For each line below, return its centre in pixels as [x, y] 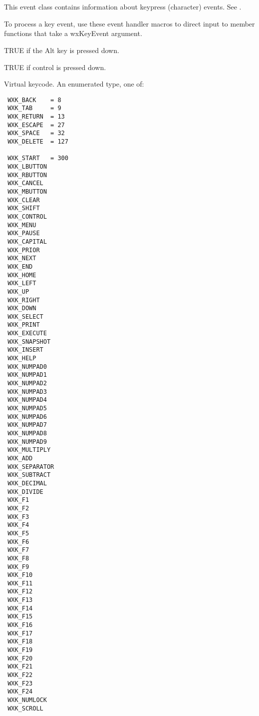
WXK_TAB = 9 [34, 108]
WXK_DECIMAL [27, 483]
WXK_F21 [20, 667]
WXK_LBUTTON [27, 167]
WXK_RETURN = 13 [36, 117]
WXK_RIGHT [24, 300]
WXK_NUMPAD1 [27, 375]
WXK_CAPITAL [27, 241]
